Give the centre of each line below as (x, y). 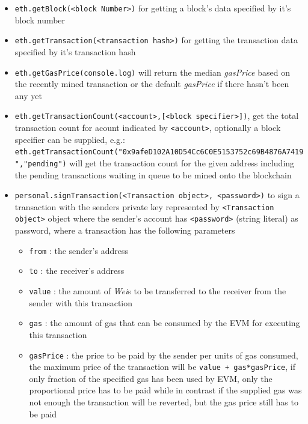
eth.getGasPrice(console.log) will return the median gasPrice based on (152, 72)
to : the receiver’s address (77, 271)
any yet (28, 95)
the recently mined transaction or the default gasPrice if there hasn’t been (152, 84)
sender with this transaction (81, 302)
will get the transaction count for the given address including (182, 162)
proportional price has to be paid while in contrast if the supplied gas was (165, 390)
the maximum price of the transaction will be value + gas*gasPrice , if (162, 367)
